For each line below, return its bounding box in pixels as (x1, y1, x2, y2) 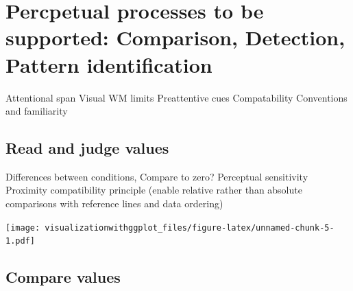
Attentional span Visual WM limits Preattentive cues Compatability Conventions (5, 90, 348, 104)
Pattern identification (5, 50, 212, 78)
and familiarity (5, 104, 68, 118)
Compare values (5, 266, 121, 288)
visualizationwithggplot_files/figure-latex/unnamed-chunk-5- (45, 222, 334, 233)
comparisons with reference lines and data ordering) (5, 196, 223, 211)
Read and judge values (5, 137, 169, 159)
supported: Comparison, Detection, (5, 23, 345, 51)
